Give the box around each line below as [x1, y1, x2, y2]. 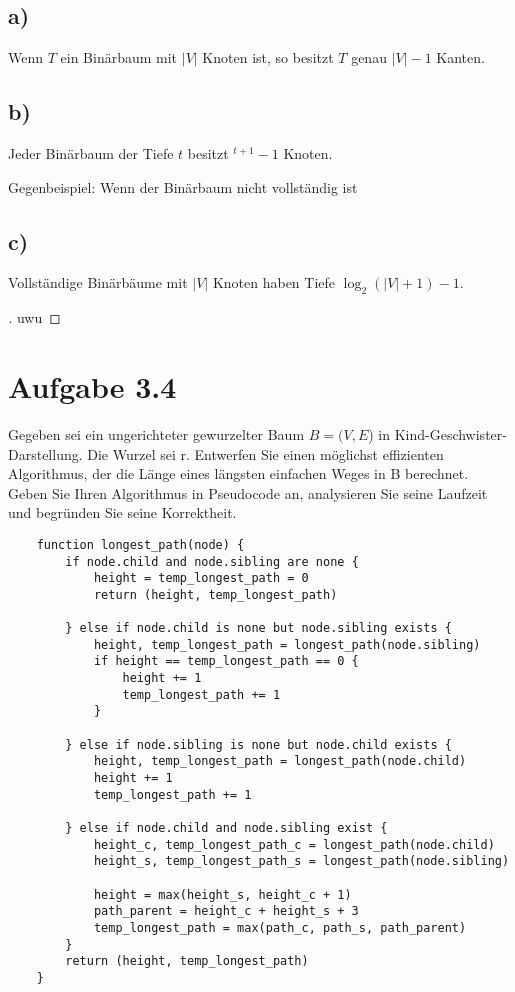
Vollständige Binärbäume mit [8, 272, 188, 293]
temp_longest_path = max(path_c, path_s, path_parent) [93, 920, 467, 935]
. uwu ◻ [8, 307, 61, 328]
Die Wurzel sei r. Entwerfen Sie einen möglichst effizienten [87, 443, 444, 464]
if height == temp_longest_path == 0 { [93, 654, 359, 669]
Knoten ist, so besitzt [202, 47, 334, 68]
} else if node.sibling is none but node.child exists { [65, 737, 452, 752]
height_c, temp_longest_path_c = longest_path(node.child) [93, 837, 495, 852]
